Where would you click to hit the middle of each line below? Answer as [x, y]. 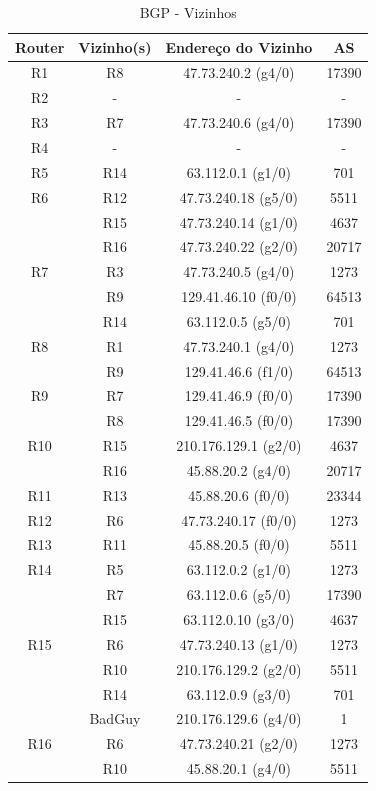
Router [40, 46]
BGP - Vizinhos [188, 12]
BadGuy [115, 718]
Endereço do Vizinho [239, 46]
